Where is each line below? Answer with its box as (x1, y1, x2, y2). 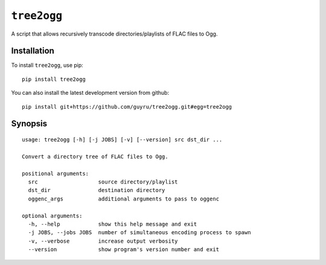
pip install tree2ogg (22, 75, 86, 83)
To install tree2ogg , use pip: (11, 62, 84, 69)
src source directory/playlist (28, 178, 178, 185)
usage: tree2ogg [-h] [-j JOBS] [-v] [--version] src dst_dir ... (22, 136, 223, 143)
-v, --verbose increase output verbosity (28, 237, 178, 244)
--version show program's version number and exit (28, 246, 220, 253)
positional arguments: (22, 170, 89, 177)
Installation (11, 46, 54, 56)
